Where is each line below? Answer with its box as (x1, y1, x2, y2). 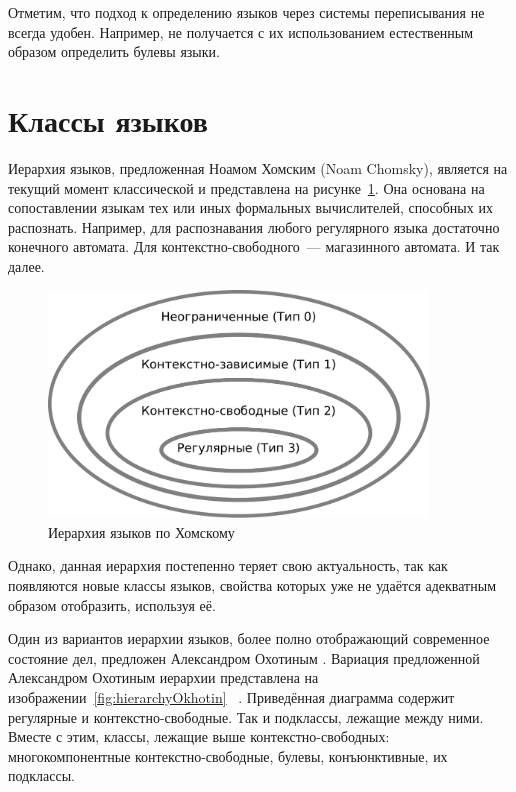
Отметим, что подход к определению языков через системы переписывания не (8, 2, 485, 22)
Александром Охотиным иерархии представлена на (8, 667, 319, 688)
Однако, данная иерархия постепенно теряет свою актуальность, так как (8, 555, 448, 576)
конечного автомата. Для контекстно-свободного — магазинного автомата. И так (8, 236, 500, 257)
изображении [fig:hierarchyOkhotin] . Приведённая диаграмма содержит (8, 686, 455, 707)
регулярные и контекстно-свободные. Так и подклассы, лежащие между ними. (8, 706, 484, 727)
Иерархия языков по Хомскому (48, 521, 235, 542)
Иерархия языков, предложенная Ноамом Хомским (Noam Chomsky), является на (8, 157, 508, 178)
